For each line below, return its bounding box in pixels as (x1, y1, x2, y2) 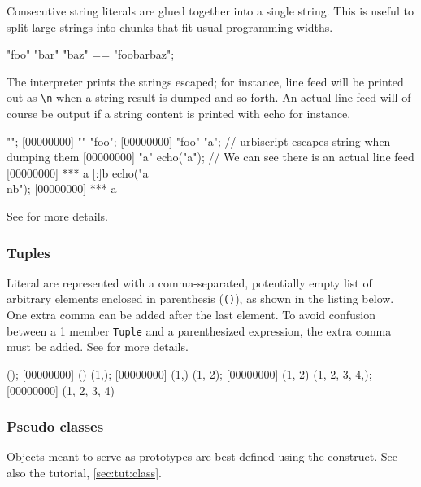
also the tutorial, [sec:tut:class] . (7, 463, 162, 480)
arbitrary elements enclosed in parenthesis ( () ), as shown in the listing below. (7, 290, 394, 307)
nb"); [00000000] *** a (7, 180, 117, 197)
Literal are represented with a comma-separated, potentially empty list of (7, 274, 372, 291)
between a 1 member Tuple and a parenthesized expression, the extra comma (7, 322, 392, 339)
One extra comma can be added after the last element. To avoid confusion (7, 306, 376, 323)
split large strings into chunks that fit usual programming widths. (7, 18, 333, 35)
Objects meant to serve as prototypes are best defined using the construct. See (7, 448, 397, 465)
